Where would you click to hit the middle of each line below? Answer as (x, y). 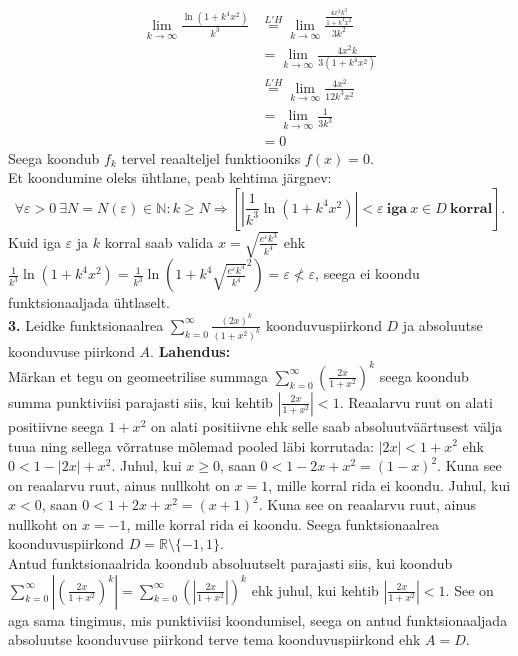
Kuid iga (34, 241)
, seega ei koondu (367, 273)
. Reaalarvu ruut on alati (416, 401)
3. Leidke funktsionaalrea (86, 324)
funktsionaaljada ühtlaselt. (89, 302)
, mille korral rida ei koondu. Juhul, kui (389, 484)
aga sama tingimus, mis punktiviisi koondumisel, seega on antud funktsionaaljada (258, 619)
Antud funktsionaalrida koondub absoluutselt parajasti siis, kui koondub (230, 563)
